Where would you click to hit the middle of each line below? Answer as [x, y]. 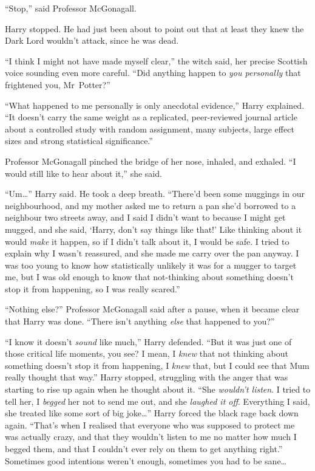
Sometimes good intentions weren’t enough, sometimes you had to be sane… [146, 460]
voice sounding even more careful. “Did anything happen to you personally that [153, 73]
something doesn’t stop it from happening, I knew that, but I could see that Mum [157, 365]
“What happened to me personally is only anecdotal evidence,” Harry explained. [155, 105]
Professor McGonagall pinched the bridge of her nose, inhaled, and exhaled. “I [151, 161]
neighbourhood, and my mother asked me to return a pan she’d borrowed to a [151, 205]
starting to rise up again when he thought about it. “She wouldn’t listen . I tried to [158, 389]
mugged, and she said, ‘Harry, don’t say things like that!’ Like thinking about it [154, 229]
